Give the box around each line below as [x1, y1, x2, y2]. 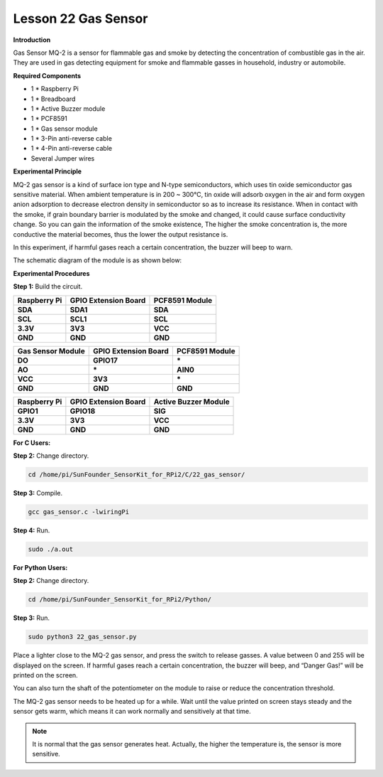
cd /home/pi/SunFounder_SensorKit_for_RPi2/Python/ [28, 596, 212, 604]
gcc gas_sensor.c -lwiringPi [28, 508, 130, 515]
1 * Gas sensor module [30, 124, 99, 133]
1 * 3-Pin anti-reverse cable [30, 134, 113, 143]
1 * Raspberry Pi [30, 85, 79, 93]
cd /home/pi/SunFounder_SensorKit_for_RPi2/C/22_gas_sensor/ [28, 470, 245, 478]
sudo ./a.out [28, 545, 74, 553]
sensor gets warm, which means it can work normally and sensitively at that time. [13, 707, 251, 716]
